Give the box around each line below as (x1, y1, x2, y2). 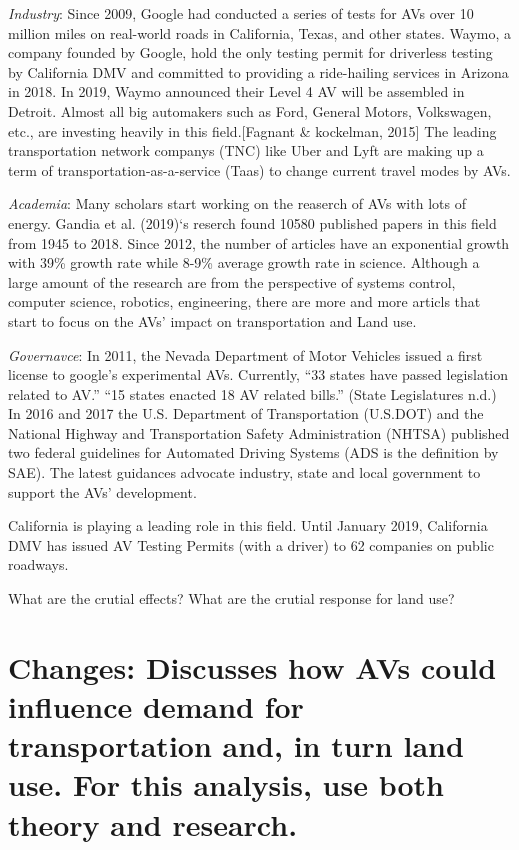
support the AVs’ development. (8, 481, 197, 502)
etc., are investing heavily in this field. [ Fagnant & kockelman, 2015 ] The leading (8, 120, 497, 141)
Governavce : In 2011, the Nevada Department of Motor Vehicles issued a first (8, 344, 483, 365)
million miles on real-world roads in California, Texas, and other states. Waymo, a (8, 22, 512, 43)
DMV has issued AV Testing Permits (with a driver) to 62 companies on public (8, 534, 494, 555)
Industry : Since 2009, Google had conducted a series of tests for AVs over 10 (8, 3, 474, 23)
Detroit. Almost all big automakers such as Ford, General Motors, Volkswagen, (8, 100, 492, 121)
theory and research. (8, 803, 298, 844)
